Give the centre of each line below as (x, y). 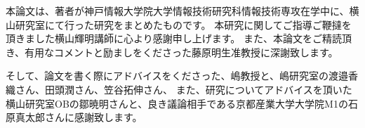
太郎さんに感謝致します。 (84, 117)
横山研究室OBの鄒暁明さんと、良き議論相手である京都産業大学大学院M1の (177, 103)
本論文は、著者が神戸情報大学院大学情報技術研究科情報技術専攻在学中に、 (178, 11)
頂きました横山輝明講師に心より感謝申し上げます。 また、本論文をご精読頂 (179, 38)
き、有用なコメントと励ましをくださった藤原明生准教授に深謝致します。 (172, 52)
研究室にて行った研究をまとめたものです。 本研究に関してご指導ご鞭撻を (183, 24)
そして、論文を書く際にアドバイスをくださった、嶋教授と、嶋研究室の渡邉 (177, 76)
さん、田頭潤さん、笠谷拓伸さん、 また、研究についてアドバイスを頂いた (184, 89)
